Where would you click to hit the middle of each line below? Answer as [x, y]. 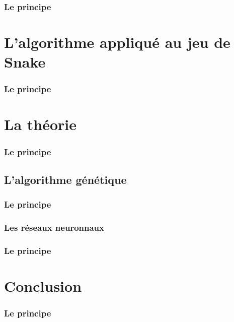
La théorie [40, 124]
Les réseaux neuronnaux [54, 228]
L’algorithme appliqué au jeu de [117, 42]
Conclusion [43, 285]
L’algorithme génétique [65, 179]
